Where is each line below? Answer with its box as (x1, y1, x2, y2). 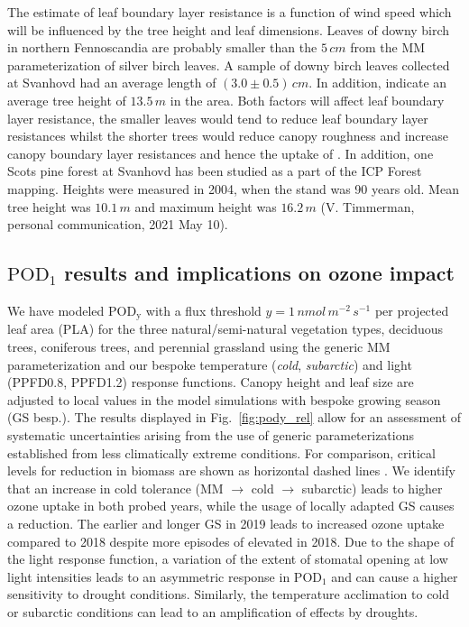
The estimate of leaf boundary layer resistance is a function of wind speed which (7, 3, 452, 21)
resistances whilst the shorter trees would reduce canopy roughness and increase (7, 126, 448, 145)
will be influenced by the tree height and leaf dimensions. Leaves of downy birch (7, 20, 450, 39)
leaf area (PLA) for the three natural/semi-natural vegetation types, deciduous (7, 319, 444, 338)
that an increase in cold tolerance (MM (7, 478, 224, 497)
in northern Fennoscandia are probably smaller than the (7, 38, 317, 57)
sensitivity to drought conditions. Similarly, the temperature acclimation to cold (7, 585, 450, 604)
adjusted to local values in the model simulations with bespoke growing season (7, 390, 441, 409)
